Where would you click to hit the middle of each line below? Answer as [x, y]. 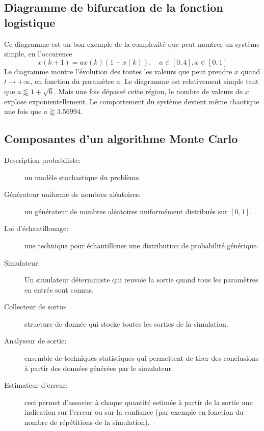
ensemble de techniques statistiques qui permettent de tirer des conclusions [142, 358]
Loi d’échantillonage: [36, 228]
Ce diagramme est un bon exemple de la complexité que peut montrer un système [132, 44]
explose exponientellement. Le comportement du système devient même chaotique [132, 101]
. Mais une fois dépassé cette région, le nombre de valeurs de [148, 91]
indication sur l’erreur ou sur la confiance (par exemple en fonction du [134, 412]
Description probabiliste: [43, 160]
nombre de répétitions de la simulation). [87, 422]
